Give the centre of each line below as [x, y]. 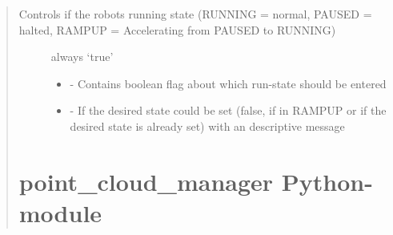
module [60, 212]
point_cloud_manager [146, 181]
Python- [327, 181]
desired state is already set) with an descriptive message [207, 126]
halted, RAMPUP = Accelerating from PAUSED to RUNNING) [177, 29]
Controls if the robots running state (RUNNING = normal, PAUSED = [195, 14]
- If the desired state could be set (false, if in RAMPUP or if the [228, 110]
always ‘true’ [82, 57]
